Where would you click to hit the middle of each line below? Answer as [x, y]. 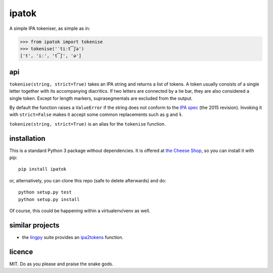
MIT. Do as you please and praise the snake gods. [61, 264]
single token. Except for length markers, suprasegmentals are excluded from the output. [101, 98]
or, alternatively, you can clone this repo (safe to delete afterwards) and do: [88, 180]
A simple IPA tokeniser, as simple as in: [50, 28]
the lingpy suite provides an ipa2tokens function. [73, 237]
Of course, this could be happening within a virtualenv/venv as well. [80, 211]
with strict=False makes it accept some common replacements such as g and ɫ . [96, 114]
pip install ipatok [42, 169]
